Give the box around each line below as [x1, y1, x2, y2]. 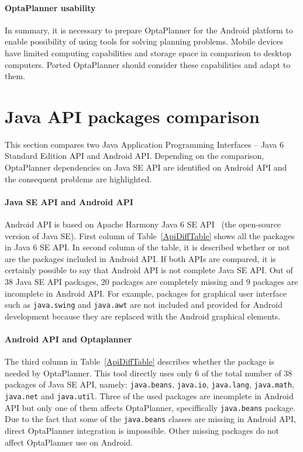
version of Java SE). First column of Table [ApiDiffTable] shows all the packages [5, 229, 295, 242]
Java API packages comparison [5, 104, 260, 128]
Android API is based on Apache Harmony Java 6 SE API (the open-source [5, 218, 281, 230]
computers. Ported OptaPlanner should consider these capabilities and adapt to [5, 58, 291, 70]
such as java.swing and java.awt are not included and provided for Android [5, 298, 283, 311]
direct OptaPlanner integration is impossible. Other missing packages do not [5, 424, 280, 437]
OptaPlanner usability [5, 1, 96, 13]
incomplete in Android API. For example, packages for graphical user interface [5, 287, 287, 299]
